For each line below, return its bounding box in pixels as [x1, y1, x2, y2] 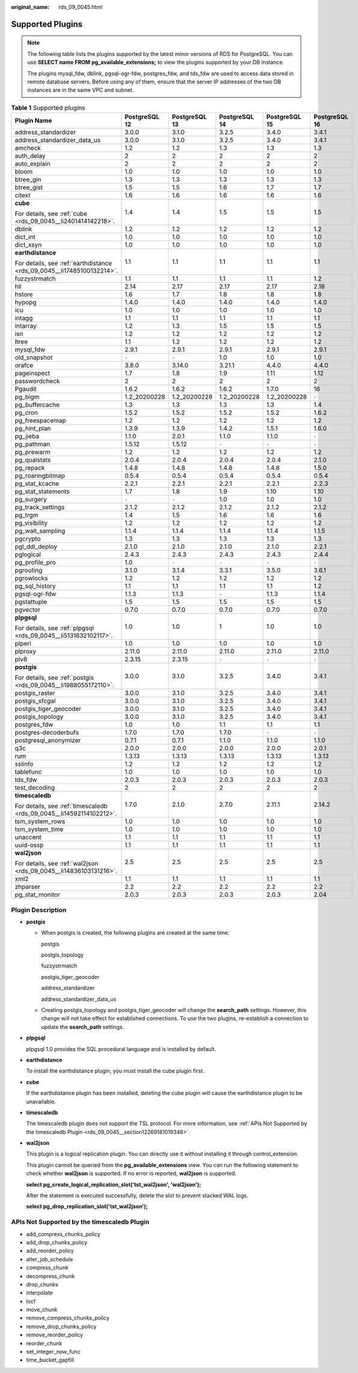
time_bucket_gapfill [26, 1356, 74, 1363]
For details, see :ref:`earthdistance [14, 259, 112, 267]
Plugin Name [14, 117, 52, 125]
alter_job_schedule [26, 1255, 73, 1262]
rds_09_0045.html [58, 4, 103, 10]
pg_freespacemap [14, 416, 66, 425]
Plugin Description [11, 906, 67, 914]
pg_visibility [14, 519, 48, 527]
